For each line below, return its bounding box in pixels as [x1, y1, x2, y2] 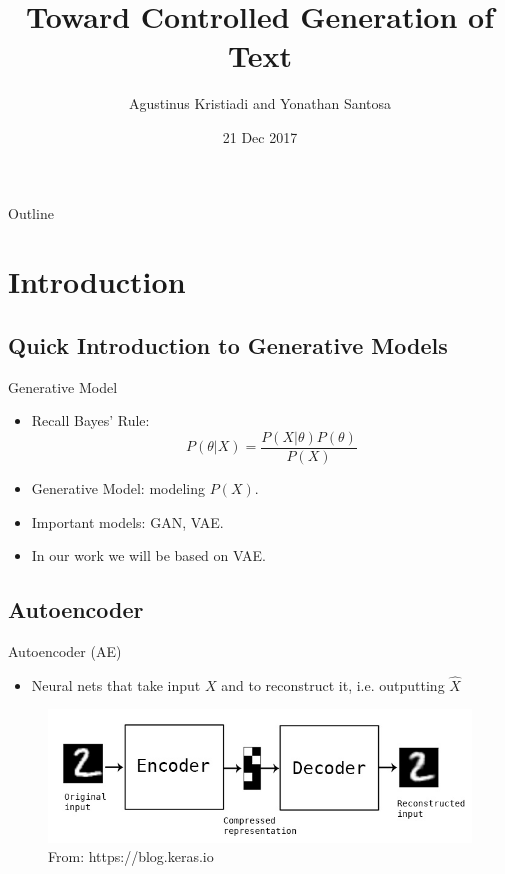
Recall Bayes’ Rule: [31, 410, 150, 431]
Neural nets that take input [31, 674, 201, 695]
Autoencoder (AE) [8, 640, 122, 661]
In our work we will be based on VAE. [31, 545, 266, 566]
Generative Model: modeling [31, 477, 206, 498]
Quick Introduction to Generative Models [8, 329, 448, 360]
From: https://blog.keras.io [48, 846, 214, 867]
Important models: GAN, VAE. [31, 511, 224, 532]
